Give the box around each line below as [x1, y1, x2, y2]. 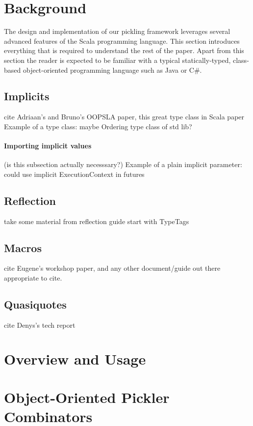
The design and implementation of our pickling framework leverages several [4, 26, 230, 36]
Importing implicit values [4, 141, 92, 151]
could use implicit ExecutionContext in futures [4, 169, 145, 179]
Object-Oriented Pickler [4, 387, 170, 407]
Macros [4, 240, 42, 255]
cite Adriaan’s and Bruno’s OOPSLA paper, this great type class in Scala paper [4, 112, 245, 122]
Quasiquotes [4, 297, 67, 312]
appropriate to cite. [4, 273, 62, 283]
